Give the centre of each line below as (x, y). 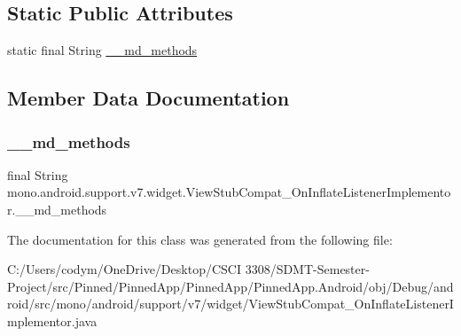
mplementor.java (52, 320)
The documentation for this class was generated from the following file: (200, 239)
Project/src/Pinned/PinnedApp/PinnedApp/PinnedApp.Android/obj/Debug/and (230, 286)
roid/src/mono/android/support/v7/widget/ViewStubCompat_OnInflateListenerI (230, 304)
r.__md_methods (57, 209)
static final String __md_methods (102, 50)
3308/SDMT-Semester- (307, 269)
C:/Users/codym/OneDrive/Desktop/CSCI (124, 269)
